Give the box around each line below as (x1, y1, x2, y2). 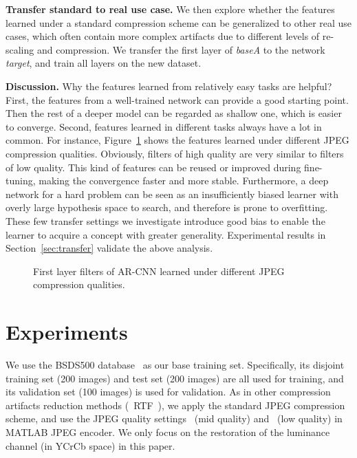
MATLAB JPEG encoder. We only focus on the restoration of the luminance (6, 424, 330, 439)
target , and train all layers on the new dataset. (6, 56, 202, 70)
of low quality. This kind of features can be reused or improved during (6, 160, 301, 174)
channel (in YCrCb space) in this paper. (6, 438, 175, 452)
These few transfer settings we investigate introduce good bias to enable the (6, 213, 325, 228)
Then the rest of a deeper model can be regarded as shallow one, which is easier (6, 106, 342, 120)
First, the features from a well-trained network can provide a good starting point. (6, 92, 349, 107)
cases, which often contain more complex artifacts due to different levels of (6, 29, 320, 43)
